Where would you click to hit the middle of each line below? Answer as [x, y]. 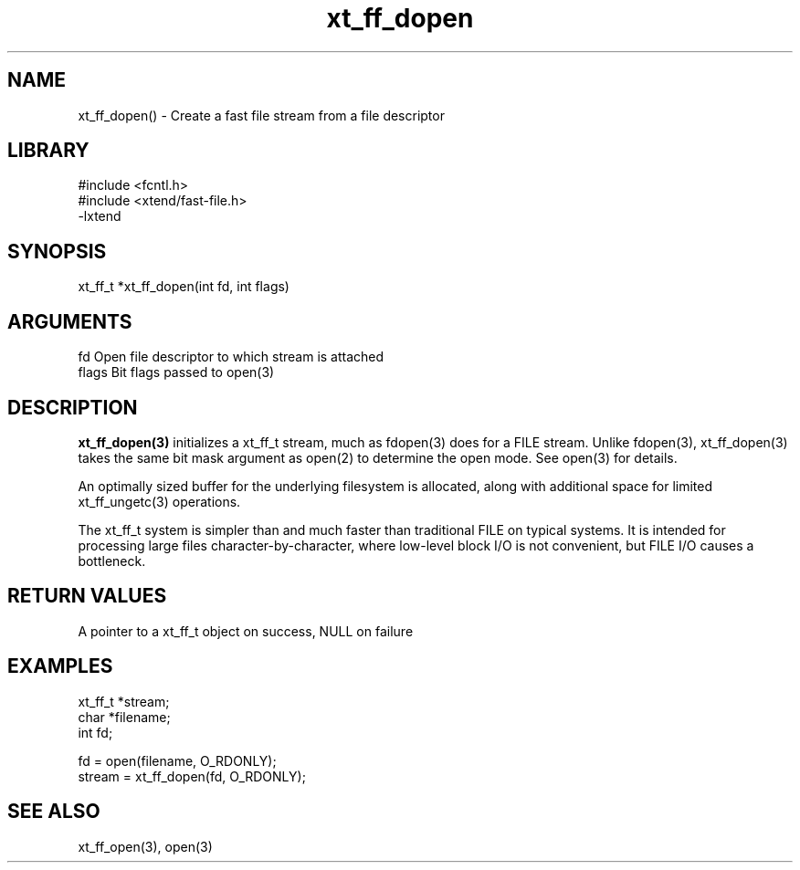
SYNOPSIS [57, 251]
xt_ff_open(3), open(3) [145, 846]
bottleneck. [112, 561]
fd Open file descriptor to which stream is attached [231, 357]
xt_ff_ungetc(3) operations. [159, 501]
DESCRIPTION [73, 407]
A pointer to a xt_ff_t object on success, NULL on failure [246, 631]
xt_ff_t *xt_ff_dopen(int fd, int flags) [184, 287]
